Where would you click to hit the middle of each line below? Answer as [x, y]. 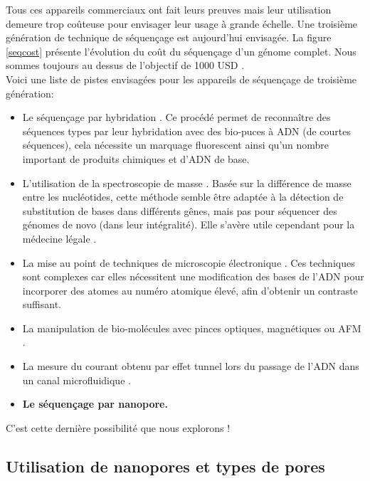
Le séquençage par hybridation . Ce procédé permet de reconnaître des [176, 117]
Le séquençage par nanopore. [95, 404]
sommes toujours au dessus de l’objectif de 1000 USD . [125, 65]
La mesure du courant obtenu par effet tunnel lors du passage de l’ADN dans [191, 366]
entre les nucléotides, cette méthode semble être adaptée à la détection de [183, 197]
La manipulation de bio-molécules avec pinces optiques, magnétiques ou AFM [192, 328]
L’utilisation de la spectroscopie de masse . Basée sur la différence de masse [187, 183]
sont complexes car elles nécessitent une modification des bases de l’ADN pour [193, 276]
